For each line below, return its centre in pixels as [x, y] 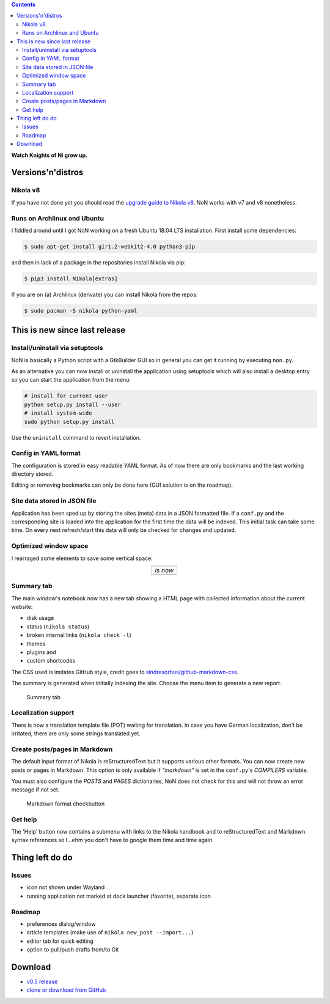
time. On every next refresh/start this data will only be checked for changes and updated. [124, 530]
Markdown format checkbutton [66, 804]
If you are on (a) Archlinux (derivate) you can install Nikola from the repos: [105, 294]
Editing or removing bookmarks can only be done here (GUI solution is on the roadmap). [122, 485]
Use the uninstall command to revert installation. [76, 437]
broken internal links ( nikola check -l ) [79, 635]
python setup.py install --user [73, 404]
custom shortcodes [51, 661]
